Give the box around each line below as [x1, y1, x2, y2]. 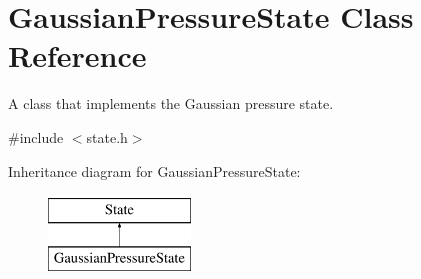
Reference [8, 35, 147, 76]
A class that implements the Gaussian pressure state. [8, 93, 334, 114]
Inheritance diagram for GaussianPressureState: [8, 160, 301, 181]
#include [8, 126, 64, 147]
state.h [86, 126, 128, 147]
